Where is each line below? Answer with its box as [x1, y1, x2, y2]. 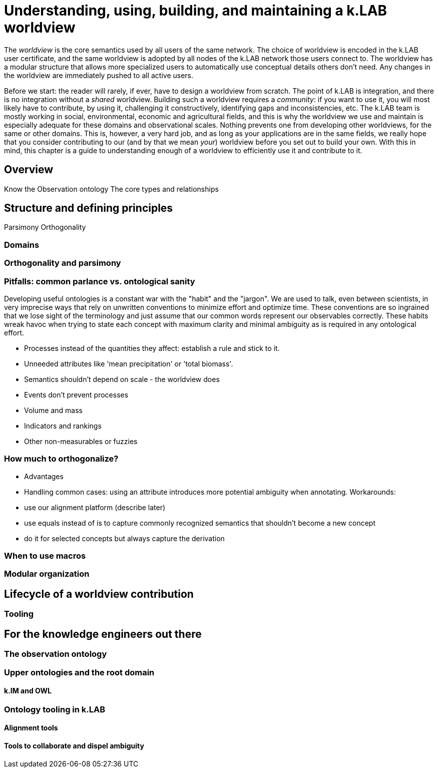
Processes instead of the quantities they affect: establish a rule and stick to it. [24, 343, 280, 352]
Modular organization [4, 569, 90, 579]
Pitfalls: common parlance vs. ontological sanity [4, 276, 195, 286]
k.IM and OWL [4, 686, 52, 695]
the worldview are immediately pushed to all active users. [4, 71, 194, 80]
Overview [4, 163, 54, 176]
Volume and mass [24, 406, 83, 415]
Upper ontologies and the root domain [4, 667, 155, 677]
